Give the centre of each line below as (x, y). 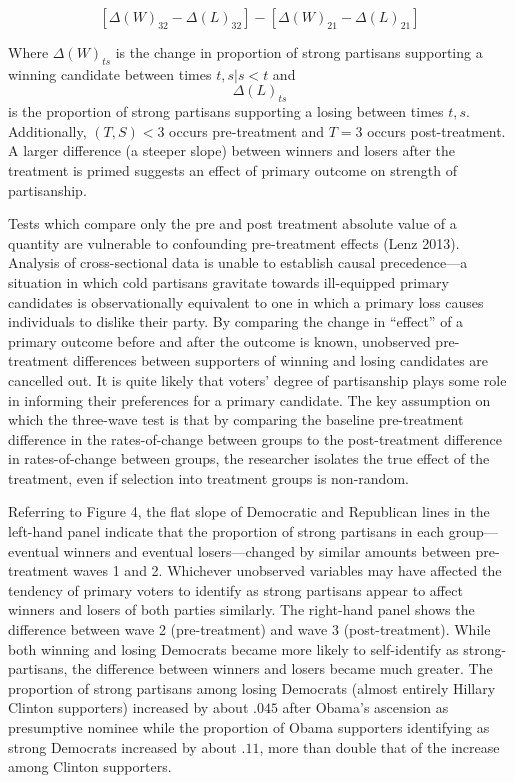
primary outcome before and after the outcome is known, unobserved (219, 340)
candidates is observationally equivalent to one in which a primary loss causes (246, 301)
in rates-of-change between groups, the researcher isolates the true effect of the (249, 458)
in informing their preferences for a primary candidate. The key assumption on (249, 399)
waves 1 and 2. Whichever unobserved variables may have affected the (287, 570)
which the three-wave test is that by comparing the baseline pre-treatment (236, 419)
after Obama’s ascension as (365, 707)
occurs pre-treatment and (247, 130)
